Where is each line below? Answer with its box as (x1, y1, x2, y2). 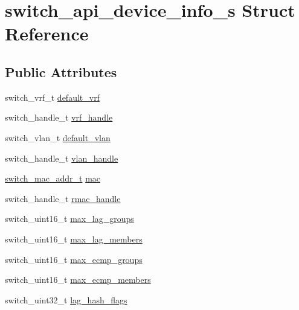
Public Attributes (5, 62, 117, 81)
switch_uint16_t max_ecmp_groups (5, 253, 143, 265)
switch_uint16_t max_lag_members (5, 232, 143, 245)
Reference (5, 21, 89, 46)
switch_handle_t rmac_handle (5, 192, 121, 204)
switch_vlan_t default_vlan (5, 131, 111, 144)
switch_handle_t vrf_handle (5, 111, 113, 124)
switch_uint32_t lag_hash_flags (5, 293, 127, 306)
